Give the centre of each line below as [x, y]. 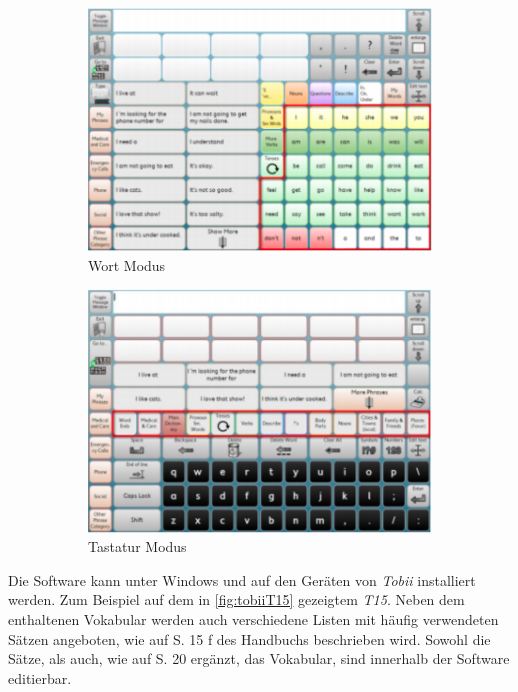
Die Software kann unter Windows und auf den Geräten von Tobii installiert [242, 579]
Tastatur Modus [137, 546]
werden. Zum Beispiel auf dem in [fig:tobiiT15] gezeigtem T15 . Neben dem [236, 599]
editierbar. [40, 677]
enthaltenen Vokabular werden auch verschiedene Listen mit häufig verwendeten [253, 619]
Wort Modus [127, 264]
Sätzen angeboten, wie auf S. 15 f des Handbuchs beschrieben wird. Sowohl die [249, 638]
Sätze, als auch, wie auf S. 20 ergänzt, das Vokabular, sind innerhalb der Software [259, 658]
